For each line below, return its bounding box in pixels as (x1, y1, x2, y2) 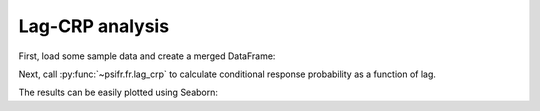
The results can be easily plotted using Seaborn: (18, 86, 219, 99)
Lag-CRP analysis (18, 15, 170, 37)
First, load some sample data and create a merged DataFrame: (18, 50, 276, 62)
